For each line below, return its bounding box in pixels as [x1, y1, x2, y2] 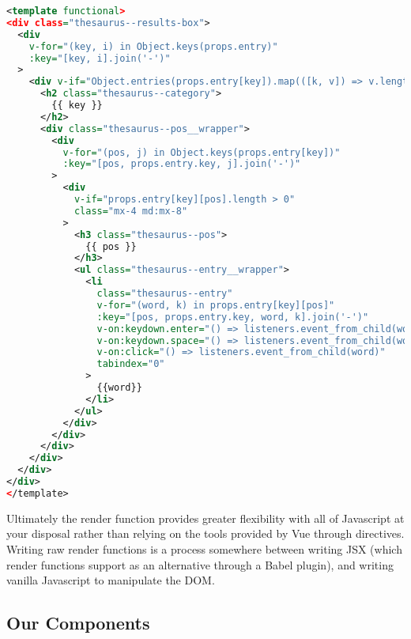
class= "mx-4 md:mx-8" [74, 205, 188, 217]
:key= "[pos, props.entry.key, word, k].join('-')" [96, 311, 369, 323]
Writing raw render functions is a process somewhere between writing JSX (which [6, 540, 402, 557]
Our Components [6, 611, 150, 635]
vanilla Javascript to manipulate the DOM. [6, 572, 215, 588]
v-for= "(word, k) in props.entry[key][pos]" [96, 299, 335, 311]
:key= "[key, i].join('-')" [28, 52, 171, 64]
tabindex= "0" [96, 358, 165, 370]
